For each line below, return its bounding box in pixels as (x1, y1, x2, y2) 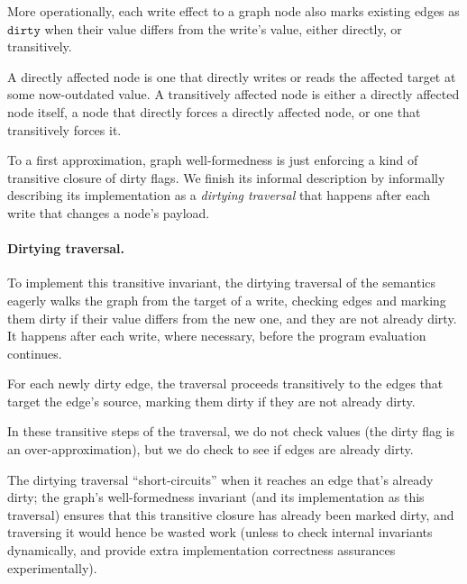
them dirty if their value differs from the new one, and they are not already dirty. (7, 308, 457, 327)
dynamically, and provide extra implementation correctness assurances (7, 541, 396, 560)
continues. (7, 343, 62, 362)
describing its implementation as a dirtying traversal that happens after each (7, 186, 431, 205)
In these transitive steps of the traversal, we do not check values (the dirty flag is (7, 422, 455, 441)
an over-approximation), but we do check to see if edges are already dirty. (7, 440, 414, 459)
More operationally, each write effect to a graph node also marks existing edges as (7, 2, 460, 20)
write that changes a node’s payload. (7, 203, 210, 222)
